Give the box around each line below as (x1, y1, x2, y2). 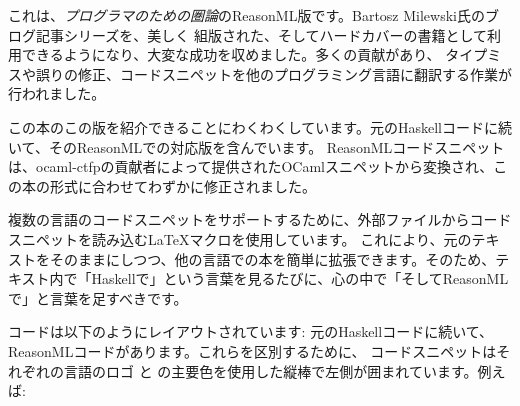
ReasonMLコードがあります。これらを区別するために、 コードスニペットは (8, 340, 497, 361)
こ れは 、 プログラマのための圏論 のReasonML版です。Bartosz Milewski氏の (8, 5, 485, 25)
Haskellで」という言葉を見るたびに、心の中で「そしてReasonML (91, 268, 509, 289)
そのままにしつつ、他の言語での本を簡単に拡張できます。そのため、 (49, 248, 496, 269)
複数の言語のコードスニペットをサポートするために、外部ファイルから (8, 209, 470, 230)
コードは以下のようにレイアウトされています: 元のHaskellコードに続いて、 (8, 321, 494, 342)
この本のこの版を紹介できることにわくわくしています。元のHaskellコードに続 (8, 116, 512, 137)
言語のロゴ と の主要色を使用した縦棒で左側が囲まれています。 (63, 360, 478, 381)
